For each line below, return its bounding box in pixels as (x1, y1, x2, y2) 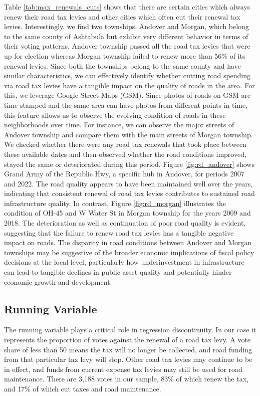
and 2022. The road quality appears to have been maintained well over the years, (4, 178, 253, 188)
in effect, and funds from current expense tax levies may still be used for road (4, 363, 242, 374)
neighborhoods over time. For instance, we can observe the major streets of (4, 119, 234, 130)
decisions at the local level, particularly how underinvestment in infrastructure (4, 257, 244, 267)
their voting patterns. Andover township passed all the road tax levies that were (4, 41, 250, 51)
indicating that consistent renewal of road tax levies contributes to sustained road (4, 188, 255, 199)
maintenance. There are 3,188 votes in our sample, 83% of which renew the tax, (4, 373, 248, 384)
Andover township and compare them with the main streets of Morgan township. (4, 129, 253, 139)
